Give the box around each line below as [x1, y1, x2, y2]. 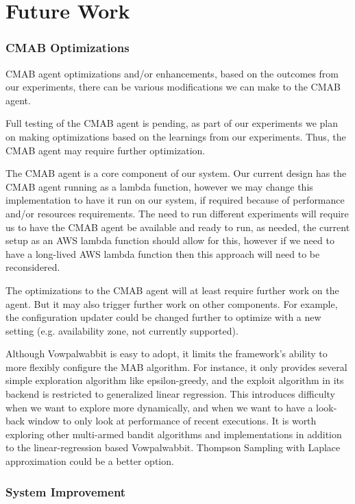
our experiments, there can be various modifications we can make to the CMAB [5, 80, 341, 94]
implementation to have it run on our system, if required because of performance [5, 193, 345, 207]
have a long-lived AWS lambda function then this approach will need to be [5, 246, 320, 261]
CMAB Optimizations [5, 39, 130, 56]
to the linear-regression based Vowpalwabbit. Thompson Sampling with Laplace [5, 440, 341, 455]
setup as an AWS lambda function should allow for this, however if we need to [5, 233, 334, 248]
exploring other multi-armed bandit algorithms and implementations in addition [5, 427, 342, 441]
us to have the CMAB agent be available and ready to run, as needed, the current [5, 219, 350, 234]
